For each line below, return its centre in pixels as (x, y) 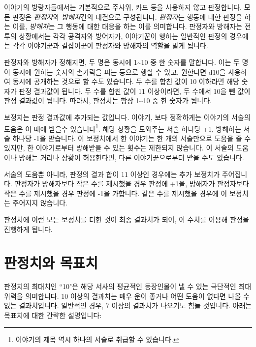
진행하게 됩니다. (28, 229)
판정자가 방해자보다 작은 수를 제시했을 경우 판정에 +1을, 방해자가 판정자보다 (132, 184)
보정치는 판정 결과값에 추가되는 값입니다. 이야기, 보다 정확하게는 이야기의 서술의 (127, 117)
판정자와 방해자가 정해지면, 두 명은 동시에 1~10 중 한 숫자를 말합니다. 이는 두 (122, 62)
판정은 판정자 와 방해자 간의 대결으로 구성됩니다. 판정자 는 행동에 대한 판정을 (127, 16)
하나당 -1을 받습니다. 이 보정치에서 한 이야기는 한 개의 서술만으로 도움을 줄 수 (132, 138)
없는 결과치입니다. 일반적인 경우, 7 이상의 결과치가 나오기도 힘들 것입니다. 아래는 (128, 305)
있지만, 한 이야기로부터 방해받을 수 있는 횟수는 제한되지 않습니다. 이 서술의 (119, 148)
